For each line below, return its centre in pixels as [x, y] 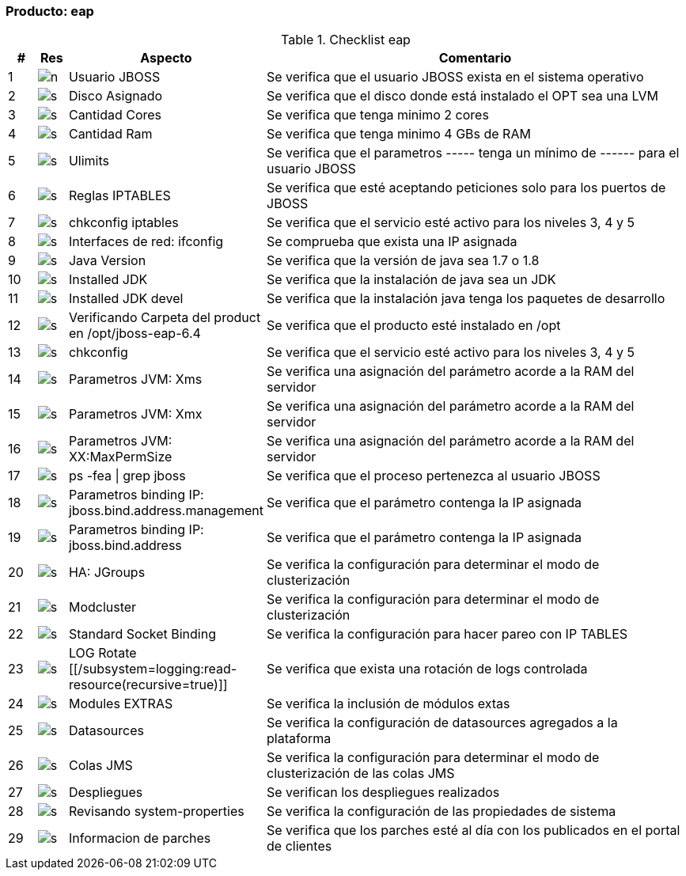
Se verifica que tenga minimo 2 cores [378, 115]
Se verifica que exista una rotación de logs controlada [427, 669]
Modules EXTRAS [121, 704]
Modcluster [102, 607]
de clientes [299, 846]
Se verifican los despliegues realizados [383, 793]
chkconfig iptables [123, 223]
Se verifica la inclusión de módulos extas [388, 704]
